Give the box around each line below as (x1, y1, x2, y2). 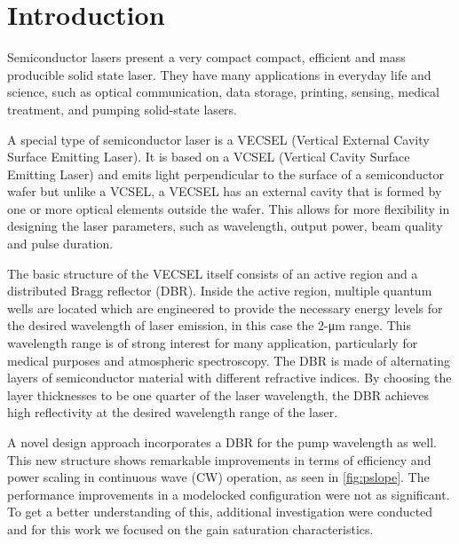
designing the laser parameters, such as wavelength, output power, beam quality (7, 217, 443, 235)
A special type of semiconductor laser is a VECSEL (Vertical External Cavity (7, 130, 430, 148)
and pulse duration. (7, 234, 114, 253)
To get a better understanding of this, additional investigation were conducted (7, 502, 433, 521)
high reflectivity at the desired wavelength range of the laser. (7, 403, 338, 422)
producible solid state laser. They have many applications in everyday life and (7, 65, 431, 83)
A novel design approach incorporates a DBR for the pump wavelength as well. (7, 433, 437, 451)
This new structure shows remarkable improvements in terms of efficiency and (7, 450, 431, 469)
